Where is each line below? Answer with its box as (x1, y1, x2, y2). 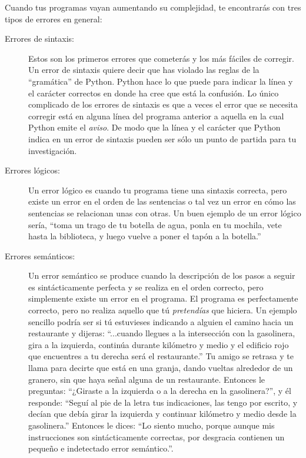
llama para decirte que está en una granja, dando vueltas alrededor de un (28, 362, 293, 374)
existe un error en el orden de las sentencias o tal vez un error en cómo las (28, 195, 296, 208)
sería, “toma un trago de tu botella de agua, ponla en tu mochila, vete (28, 218, 282, 230)
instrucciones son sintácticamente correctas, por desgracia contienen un (28, 430, 285, 443)
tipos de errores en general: (5, 12, 102, 25)
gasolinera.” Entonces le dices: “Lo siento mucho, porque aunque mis (28, 419, 275, 431)
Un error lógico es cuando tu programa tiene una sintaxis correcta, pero (28, 183, 287, 196)
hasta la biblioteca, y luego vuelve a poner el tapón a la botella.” (28, 230, 261, 242)
